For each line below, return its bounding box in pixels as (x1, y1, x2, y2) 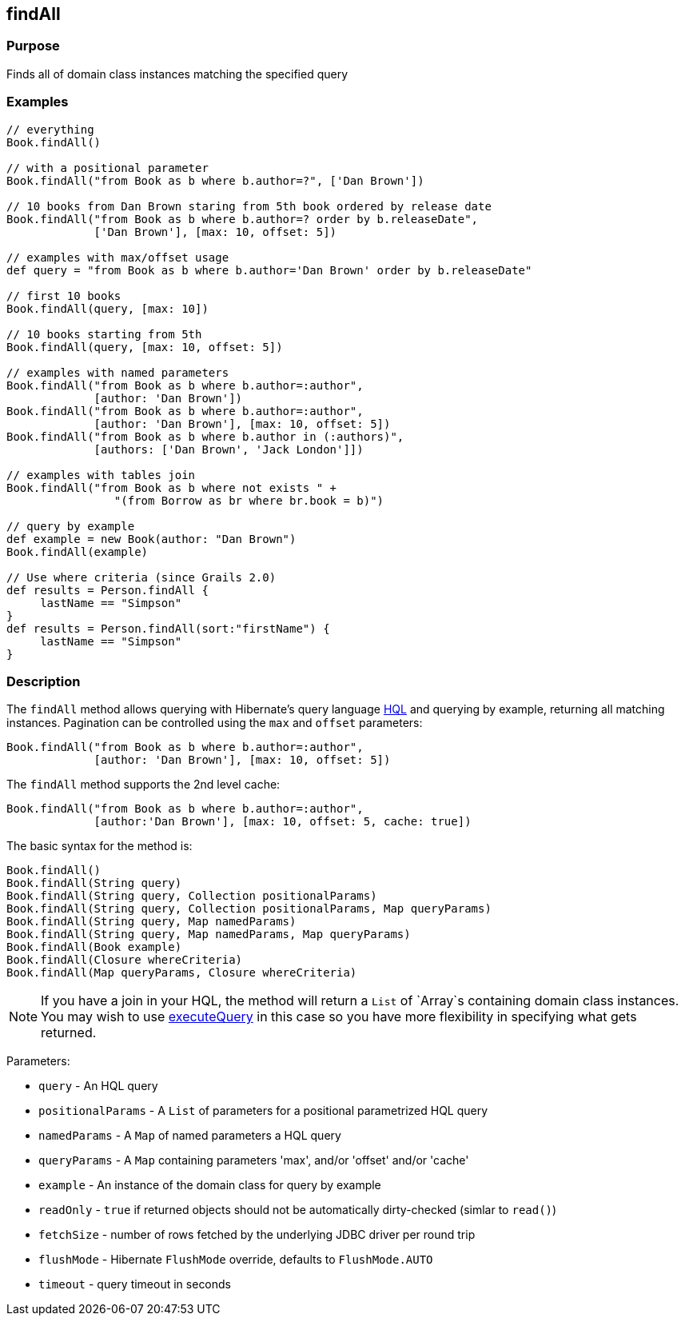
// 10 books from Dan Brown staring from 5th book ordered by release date (6, 199, 492, 213)
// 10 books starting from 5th (6, 327, 202, 341)
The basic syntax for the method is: (6, 839, 193, 853)
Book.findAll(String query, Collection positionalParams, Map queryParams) (6, 902, 492, 916)
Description (6, 673, 81, 689)
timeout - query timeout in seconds (38, 1277, 232, 1292)
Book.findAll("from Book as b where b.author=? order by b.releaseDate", (6, 212, 479, 226)
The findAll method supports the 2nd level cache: (6, 777, 281, 792)
